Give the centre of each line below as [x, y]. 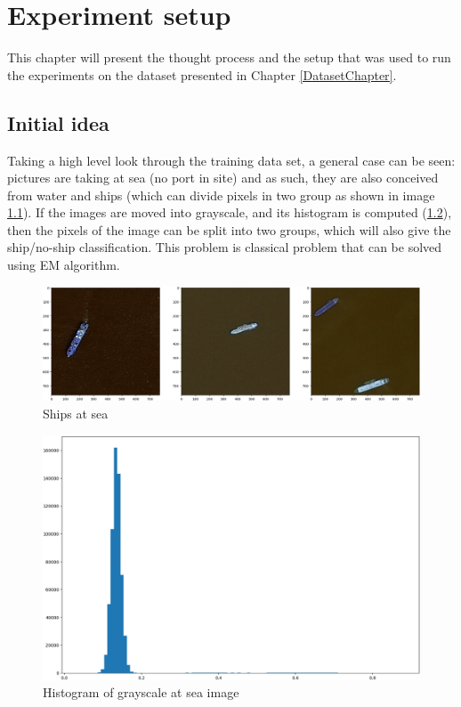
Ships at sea [76, 414]
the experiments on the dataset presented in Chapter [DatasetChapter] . [202, 74]
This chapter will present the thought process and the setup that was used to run [229, 57]
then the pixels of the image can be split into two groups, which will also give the [229, 229]
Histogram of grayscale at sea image [141, 692]
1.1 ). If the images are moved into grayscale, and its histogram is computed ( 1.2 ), [230, 212]
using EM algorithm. [64, 265]
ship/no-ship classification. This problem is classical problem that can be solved [225, 247]
